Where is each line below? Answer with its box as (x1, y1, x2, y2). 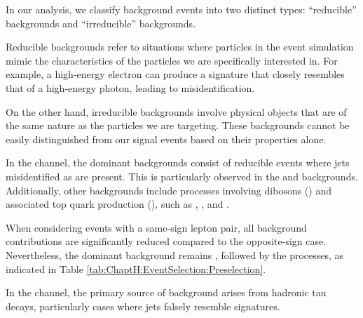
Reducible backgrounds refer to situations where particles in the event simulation (6, 39, 354, 54)
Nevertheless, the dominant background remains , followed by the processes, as (6, 247, 344, 262)
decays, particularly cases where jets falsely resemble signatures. (6, 298, 280, 313)
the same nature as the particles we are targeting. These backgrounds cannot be (6, 118, 350, 133)
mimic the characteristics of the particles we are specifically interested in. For (6, 53, 338, 67)
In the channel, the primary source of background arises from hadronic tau (6, 285, 327, 300)
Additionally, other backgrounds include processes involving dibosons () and (6, 183, 331, 197)
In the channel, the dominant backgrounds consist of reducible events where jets (6, 155, 350, 170)
